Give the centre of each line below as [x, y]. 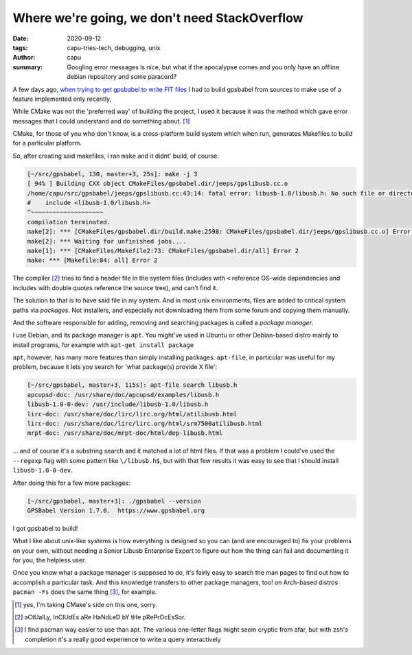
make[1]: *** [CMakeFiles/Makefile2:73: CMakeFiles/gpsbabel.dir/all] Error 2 [163, 251]
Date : [21, 38]
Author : [24, 58]
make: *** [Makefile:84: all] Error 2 [92, 260]
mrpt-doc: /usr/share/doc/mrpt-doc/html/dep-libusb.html [125, 433]
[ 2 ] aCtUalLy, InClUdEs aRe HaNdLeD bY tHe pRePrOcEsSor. [100, 617]
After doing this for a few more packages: [71, 483]
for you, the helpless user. [49, 560]
